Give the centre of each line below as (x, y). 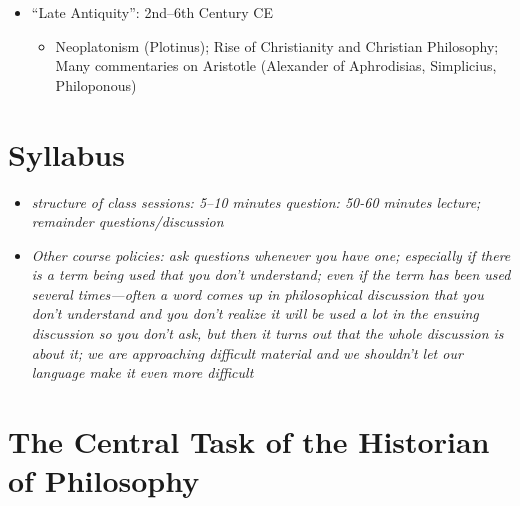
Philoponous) (96, 84)
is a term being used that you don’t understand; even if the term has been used (271, 274)
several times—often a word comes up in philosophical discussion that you (257, 293)
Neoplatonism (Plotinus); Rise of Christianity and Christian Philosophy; (277, 45)
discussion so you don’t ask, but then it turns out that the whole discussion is (267, 333)
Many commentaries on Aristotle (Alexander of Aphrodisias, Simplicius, (276, 65)
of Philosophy (104, 480)
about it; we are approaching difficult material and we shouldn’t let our (247, 352)
